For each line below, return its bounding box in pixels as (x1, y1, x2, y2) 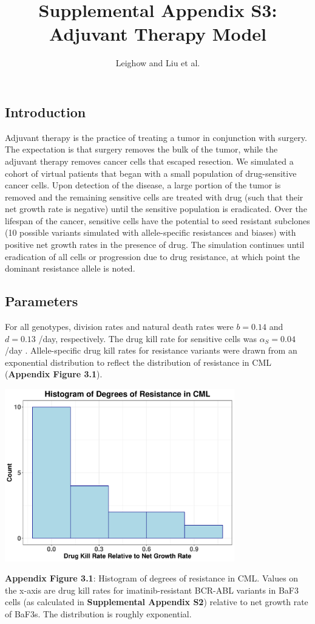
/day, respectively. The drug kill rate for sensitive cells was (38, 332, 257, 345)
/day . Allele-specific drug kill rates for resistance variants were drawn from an (5, 344, 297, 357)
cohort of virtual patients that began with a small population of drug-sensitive (5, 166, 297, 179)
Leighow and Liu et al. (115, 57, 200, 69)
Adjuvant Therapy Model (49, 21, 266, 46)
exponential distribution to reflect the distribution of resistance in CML (5, 355, 271, 368)
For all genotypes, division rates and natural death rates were (5, 320, 234, 333)
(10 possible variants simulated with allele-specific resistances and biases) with (5, 226, 296, 239)
